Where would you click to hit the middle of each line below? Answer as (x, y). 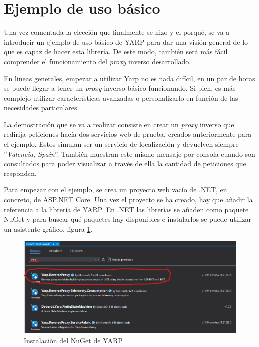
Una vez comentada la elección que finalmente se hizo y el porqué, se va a (117, 32)
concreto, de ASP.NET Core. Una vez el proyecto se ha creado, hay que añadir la (128, 200)
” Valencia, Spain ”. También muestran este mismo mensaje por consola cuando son (129, 153)
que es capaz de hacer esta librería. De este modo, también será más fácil (116, 52)
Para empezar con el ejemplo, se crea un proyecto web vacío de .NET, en (116, 190)
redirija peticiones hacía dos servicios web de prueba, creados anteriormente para (128, 134)
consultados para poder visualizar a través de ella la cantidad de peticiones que (125, 163)
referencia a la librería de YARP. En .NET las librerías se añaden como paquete (126, 209)
